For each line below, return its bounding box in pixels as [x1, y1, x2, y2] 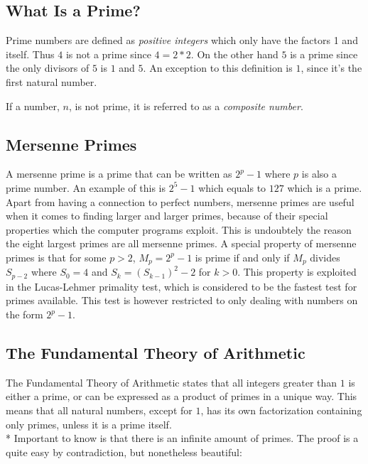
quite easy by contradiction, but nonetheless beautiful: [6, 444, 242, 459]
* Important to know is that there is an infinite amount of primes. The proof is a [6, 431, 359, 446]
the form [6, 307, 43, 322]
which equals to [198, 180, 266, 195]
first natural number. [6, 74, 97, 89]
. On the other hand [190, 46, 278, 61]
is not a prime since [65, 46, 151, 61]
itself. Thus [6, 46, 55, 61]
